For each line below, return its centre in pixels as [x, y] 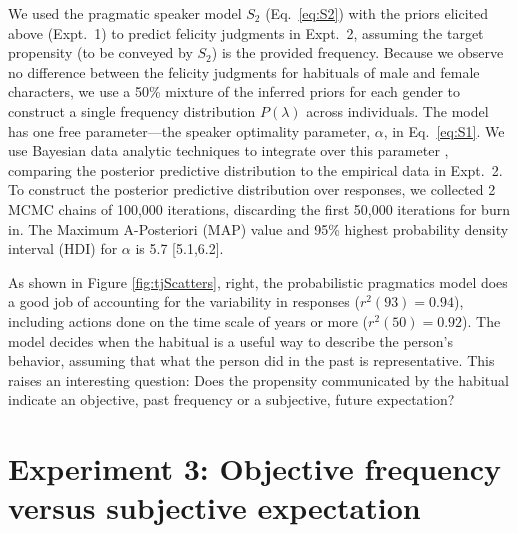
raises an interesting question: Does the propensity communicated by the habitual [258, 379]
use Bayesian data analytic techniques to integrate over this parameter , [228, 150]
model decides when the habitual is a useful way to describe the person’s [231, 340]
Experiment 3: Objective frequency [255, 468]
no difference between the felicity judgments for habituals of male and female [244, 71]
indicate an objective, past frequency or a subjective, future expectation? [231, 399]
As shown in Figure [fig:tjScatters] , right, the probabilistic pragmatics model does [258, 281]
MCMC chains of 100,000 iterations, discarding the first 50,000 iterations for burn [259, 208]
